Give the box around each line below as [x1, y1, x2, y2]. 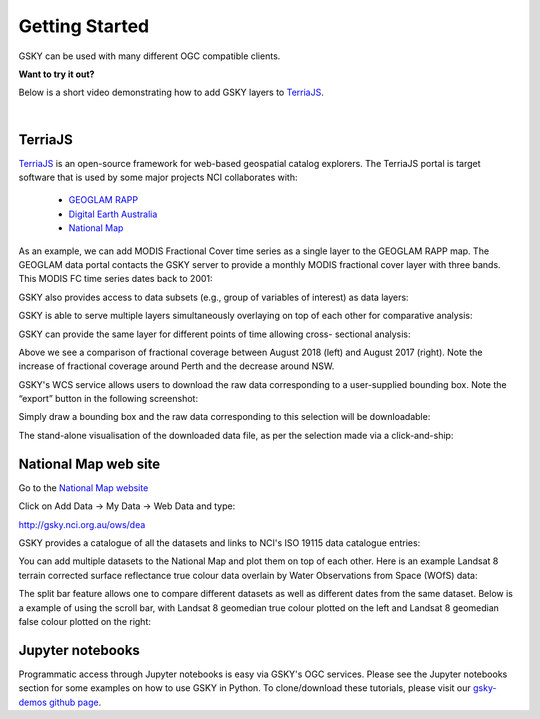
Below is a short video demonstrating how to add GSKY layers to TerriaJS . [18, 86, 324, 99]
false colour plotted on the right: [18, 615, 152, 627]
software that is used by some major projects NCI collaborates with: [18, 171, 298, 184]
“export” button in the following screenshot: [18, 393, 199, 405]
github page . [48, 696, 102, 708]
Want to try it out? [18, 68, 95, 80]
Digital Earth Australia [68, 208, 158, 220]
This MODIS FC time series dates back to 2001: [18, 273, 214, 285]
